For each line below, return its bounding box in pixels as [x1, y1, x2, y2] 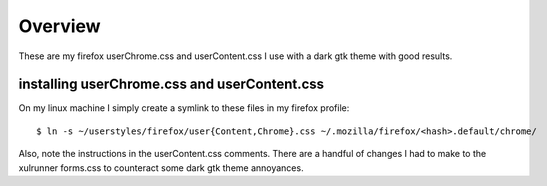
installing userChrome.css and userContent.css [18, 76, 325, 93]
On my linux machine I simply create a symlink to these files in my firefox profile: [18, 102, 350, 114]
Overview [18, 15, 101, 37]
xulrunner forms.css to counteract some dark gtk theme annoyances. [18, 161, 304, 174]
